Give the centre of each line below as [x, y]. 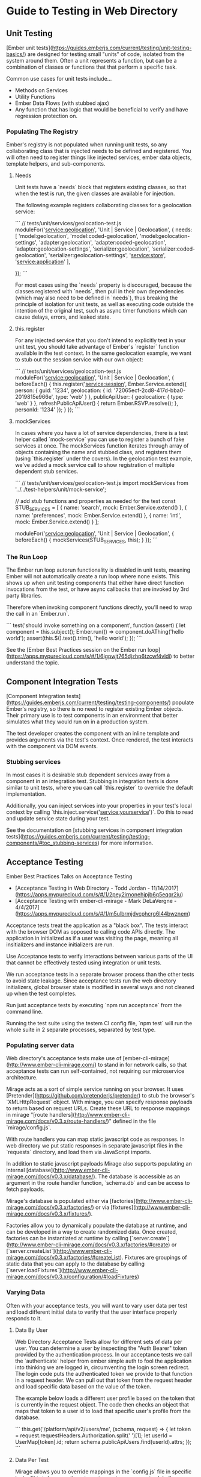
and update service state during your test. [58, 819]
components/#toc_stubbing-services [52, 843]
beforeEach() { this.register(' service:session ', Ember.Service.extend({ [101, 384]
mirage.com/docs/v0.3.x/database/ [50, 1176]
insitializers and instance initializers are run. [60, 945]
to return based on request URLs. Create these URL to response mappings [98, 1108]
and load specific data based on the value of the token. [83, 1386]
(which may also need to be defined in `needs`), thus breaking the [96, 298]
